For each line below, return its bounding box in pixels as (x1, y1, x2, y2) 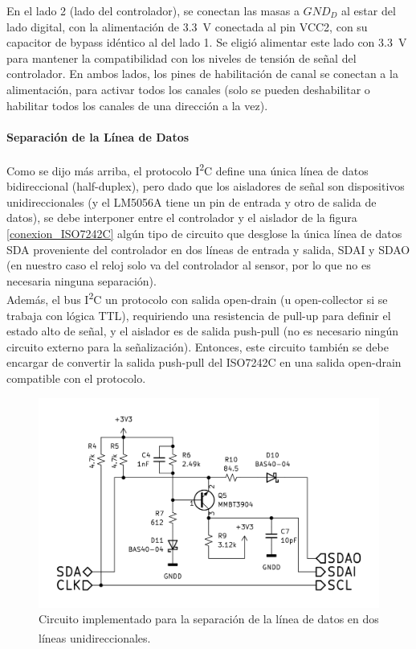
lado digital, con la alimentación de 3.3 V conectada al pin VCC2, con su (6, 18, 368, 35)
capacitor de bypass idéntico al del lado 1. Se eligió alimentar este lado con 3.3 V (6, 34, 407, 51)
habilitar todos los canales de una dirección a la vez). (6, 97, 268, 113)
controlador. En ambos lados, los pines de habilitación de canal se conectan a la (6, 65, 398, 82)
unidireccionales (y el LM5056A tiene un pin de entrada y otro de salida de (6, 193, 377, 210)
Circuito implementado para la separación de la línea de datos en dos (39, 610, 379, 627)
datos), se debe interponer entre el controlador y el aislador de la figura (6, 209, 357, 226)
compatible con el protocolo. (6, 369, 146, 386)
